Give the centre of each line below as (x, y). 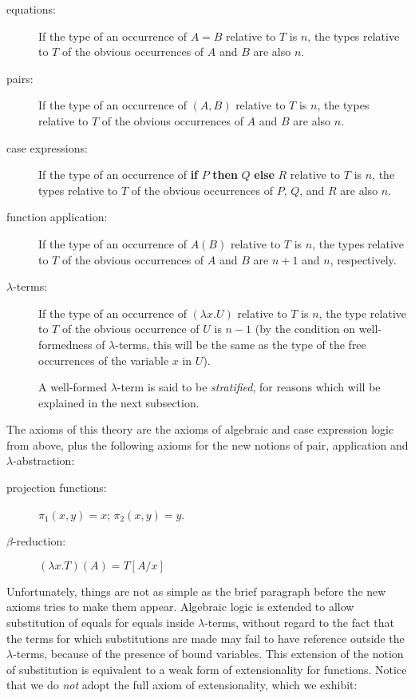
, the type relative (362, 313)
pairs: (20, 78)
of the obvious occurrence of (130, 329)
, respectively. (363, 259)
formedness (65, 344)
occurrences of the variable (104, 360)
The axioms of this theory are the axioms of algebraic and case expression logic (200, 429)
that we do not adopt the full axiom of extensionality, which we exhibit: (182, 685)
